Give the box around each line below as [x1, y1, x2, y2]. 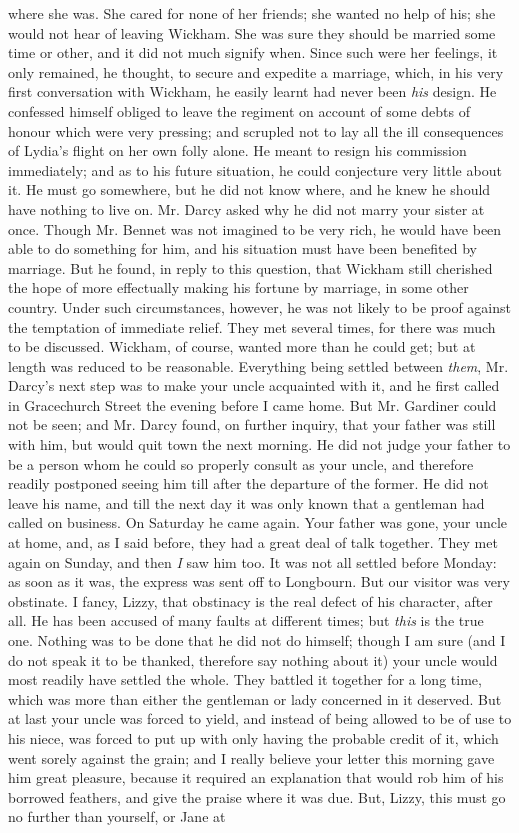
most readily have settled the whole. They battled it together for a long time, [8, 669, 482, 690]
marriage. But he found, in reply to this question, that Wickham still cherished [8, 257, 493, 278]
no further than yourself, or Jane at [8, 806, 226, 827]
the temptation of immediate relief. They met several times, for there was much [8, 316, 496, 337]
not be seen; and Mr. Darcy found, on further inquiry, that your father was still [8, 414, 496, 435]
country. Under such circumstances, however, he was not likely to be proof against [8, 296, 512, 317]
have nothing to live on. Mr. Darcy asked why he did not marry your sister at [8, 198, 485, 219]
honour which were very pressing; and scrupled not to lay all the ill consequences [8, 120, 504, 141]
